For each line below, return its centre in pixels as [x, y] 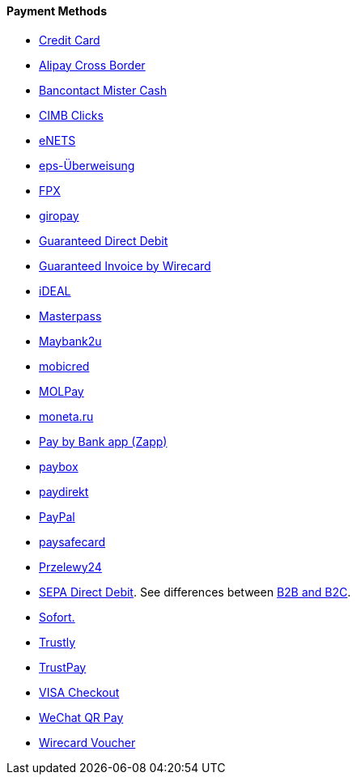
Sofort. [57, 617]
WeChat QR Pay [81, 717]
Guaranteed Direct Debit [104, 240]
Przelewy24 [70, 567]
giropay [59, 215]
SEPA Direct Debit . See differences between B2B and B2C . [195, 592]
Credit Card [70, 40]
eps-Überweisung [87, 165]
